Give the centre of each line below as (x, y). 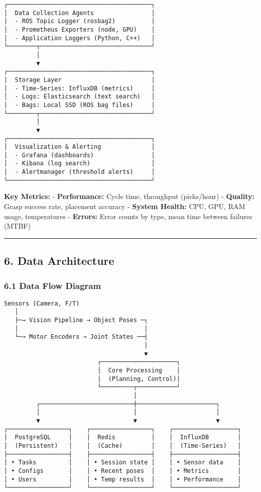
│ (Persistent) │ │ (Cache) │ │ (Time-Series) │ (123, 446)
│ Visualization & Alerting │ (80, 147)
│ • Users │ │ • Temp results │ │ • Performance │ (123, 479)
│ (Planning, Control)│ (139, 379)
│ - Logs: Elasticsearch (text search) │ (80, 97)
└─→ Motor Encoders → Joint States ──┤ (81, 337)
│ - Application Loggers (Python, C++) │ (80, 38)
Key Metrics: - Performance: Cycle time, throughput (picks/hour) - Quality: (129, 196)
